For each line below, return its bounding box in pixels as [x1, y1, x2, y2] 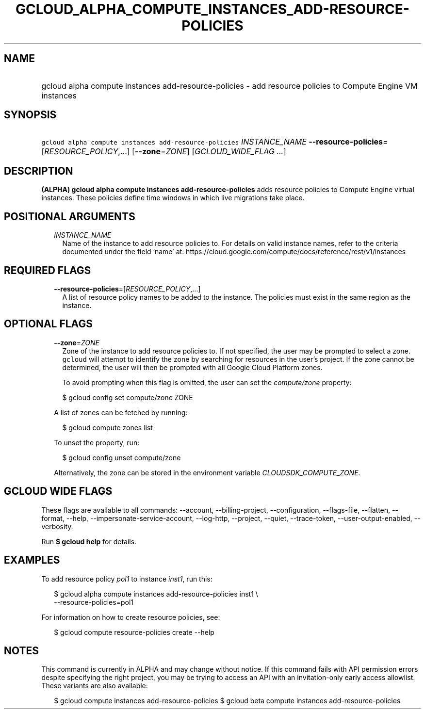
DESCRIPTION [4, 164, 73, 177]
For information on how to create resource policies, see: [41, 613, 220, 621]
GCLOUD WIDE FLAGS [4, 485, 113, 498]
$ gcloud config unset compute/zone [62, 453, 181, 462]
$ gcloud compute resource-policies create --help [54, 628, 214, 636]
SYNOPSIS [4, 109, 57, 121]
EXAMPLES [4, 554, 60, 567]
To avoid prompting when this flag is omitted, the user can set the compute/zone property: [62, 378, 352, 387]
